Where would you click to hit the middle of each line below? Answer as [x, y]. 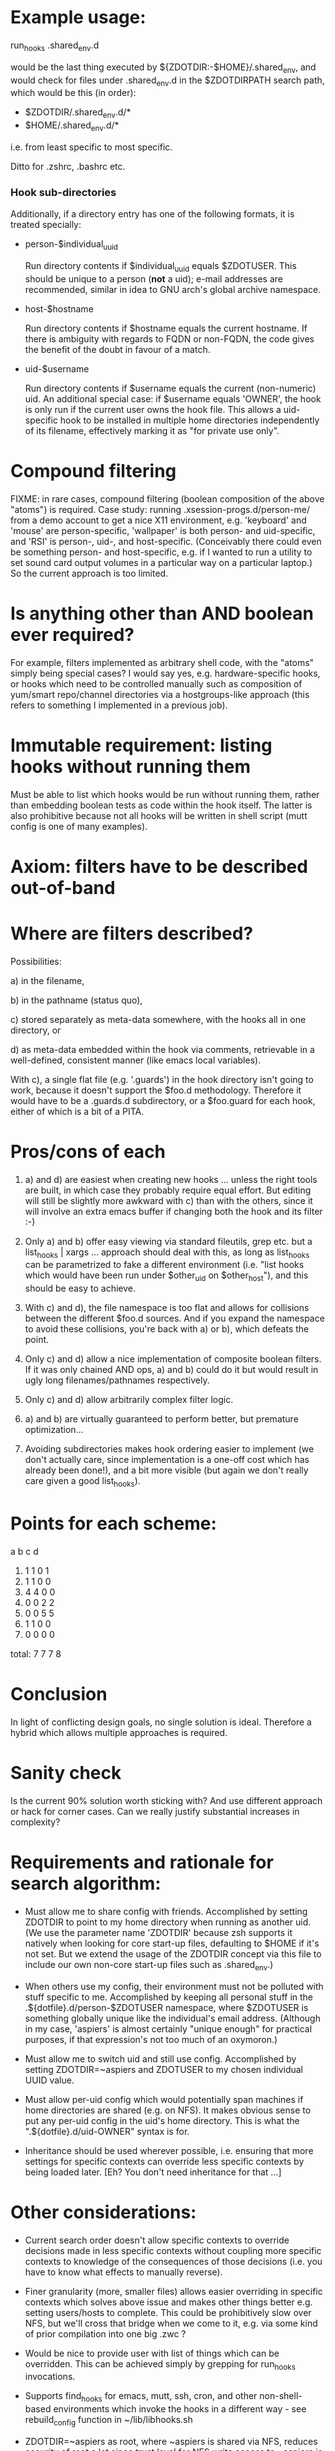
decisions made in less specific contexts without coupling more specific [173, 2250]
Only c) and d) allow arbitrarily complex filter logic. [129, 1400]
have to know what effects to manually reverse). [123, 2272]
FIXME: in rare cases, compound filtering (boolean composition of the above [167, 498]
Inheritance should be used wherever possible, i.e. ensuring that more [169, 2150]
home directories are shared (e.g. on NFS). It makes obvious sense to [168, 2110]
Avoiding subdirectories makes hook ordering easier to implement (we [169, 1449]
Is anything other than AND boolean [162, 613]
